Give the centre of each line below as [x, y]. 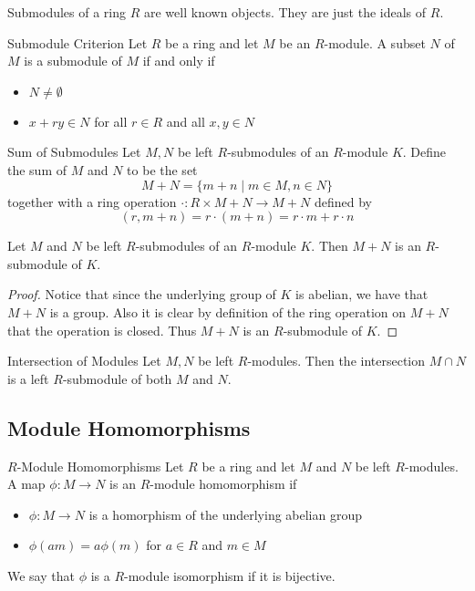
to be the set [162, 169]
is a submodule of [73, 61]
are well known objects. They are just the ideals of [285, 12]
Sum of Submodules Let [74, 152]
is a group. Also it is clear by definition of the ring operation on [228, 311]
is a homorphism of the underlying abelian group [226, 514]
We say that [41, 575]
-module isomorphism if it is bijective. [230, 575]
